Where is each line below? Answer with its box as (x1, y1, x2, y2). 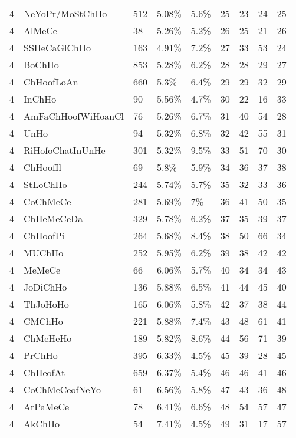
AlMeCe (24, 24, 57, 37)
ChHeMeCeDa (24, 212, 83, 225)
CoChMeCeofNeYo (24, 383, 101, 396)
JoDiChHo (24, 280, 67, 294)
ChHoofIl (24, 160, 62, 174)
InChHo (24, 92, 57, 106)
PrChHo (24, 348, 58, 362)
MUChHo (24, 246, 64, 259)
